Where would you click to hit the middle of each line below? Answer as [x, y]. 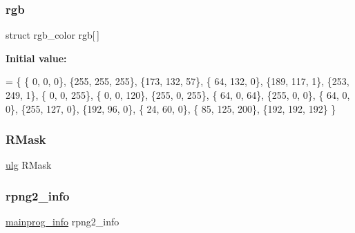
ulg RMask [29, 165]
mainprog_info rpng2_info [63, 222]
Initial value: [36, 58]
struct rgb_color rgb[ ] [52, 35]
